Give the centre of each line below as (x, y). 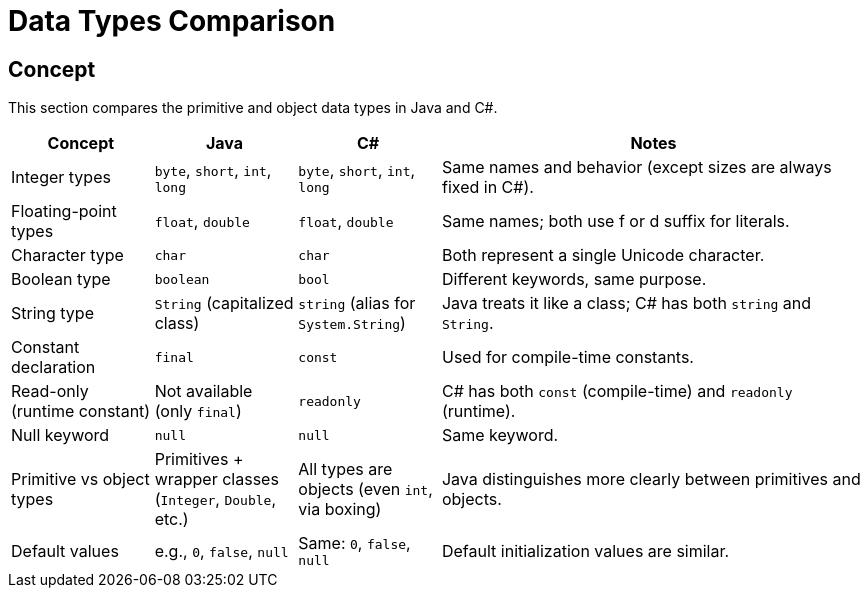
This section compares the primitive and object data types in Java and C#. (253, 108)
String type (52, 313)
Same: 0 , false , (354, 543)
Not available (203, 391)
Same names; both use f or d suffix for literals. (615, 221)
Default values (65, 550)
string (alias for (357, 303)
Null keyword (60, 435)
